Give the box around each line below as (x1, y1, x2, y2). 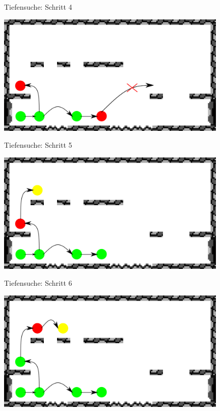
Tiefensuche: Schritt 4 (4, 2, 72, 12)
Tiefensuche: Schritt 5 (4, 140, 72, 150)
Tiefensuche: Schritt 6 (4, 278, 72, 288)
